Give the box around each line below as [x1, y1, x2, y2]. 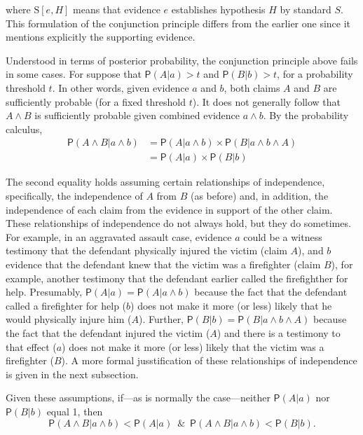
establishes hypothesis [171, 2, 266, 16]
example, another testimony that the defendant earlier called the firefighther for [6, 270, 348, 285]
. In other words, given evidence [52, 80, 189, 95]
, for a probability [277, 67, 353, 81]
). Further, [138, 312, 184, 326]
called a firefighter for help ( [6, 298, 127, 312]
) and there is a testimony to [217, 325, 341, 340]
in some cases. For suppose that [6, 67, 142, 81]
